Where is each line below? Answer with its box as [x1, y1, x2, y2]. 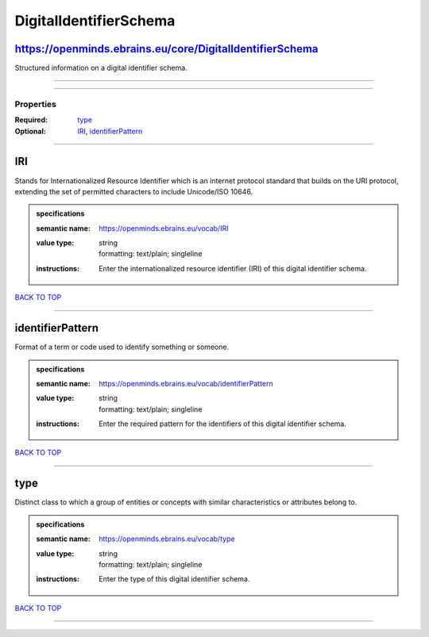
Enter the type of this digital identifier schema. [99, 574, 250, 584]
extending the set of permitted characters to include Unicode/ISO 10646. [14, 186, 253, 196]
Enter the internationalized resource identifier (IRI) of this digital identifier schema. [99, 263, 367, 273]
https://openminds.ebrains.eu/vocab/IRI [99, 223, 229, 233]
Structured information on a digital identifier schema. [14, 63, 188, 73]
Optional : [14, 126, 47, 136]
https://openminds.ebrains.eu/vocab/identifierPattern [99, 378, 273, 388]
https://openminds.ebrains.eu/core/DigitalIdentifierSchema [14, 42, 319, 56]
